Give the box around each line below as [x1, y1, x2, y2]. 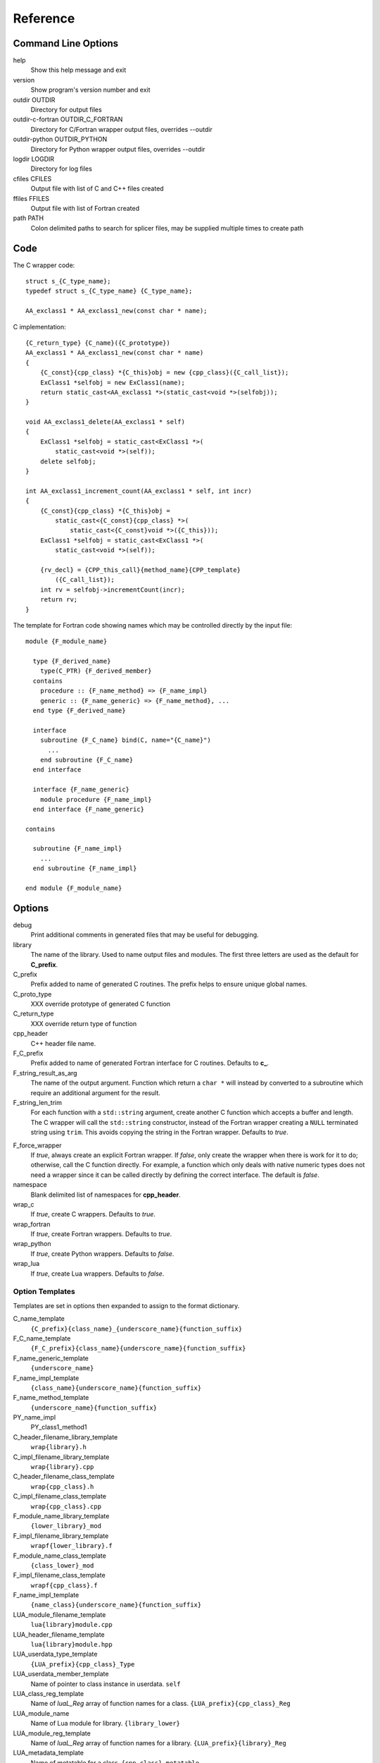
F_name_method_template [13, 1393, 89, 1402]
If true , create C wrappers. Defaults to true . [30, 1210, 156, 1219]
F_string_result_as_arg [13, 1068, 77, 1077]
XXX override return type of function [30, 1019, 137, 1027]
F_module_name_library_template [13, 1511, 110, 1520]
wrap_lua [13, 1259, 40, 1268]
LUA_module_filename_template [13, 1610, 106, 1618]
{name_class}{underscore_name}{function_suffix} [30, 1601, 202, 1609]
